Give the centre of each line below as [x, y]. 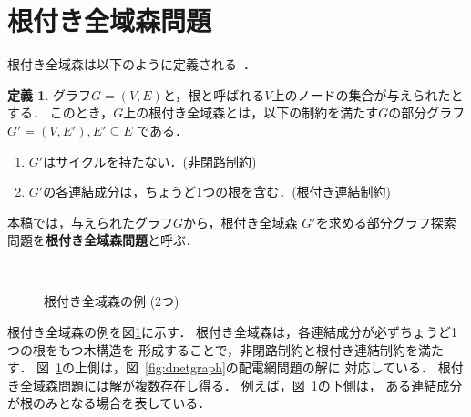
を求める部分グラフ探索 [386, 222]
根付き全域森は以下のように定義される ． [132, 64]
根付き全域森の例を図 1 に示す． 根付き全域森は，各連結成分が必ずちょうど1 [233, 332]
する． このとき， [61, 112]
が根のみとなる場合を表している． [109, 403]
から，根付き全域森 [241, 222]
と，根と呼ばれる [214, 94]
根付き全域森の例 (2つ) [112, 301]
